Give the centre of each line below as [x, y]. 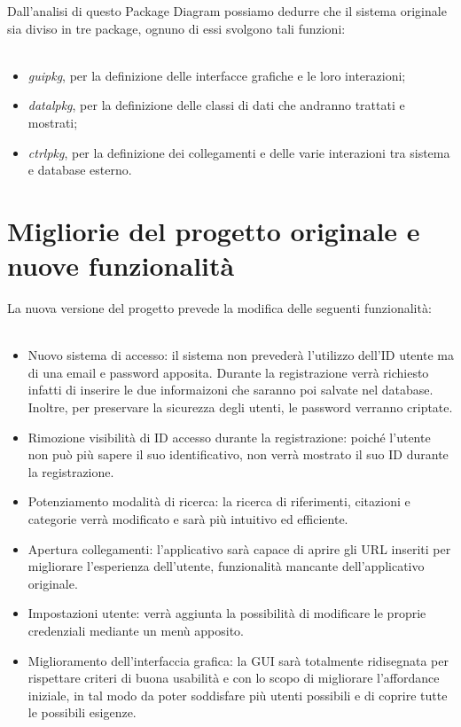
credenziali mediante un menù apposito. [136, 630]
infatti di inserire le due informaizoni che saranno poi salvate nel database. [230, 390]
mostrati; [53, 122]
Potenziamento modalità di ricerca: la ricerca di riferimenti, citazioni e [219, 501]
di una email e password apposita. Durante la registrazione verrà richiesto [228, 372]
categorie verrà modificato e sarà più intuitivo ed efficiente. [188, 519]
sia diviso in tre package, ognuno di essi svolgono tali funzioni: [176, 28]
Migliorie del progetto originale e [214, 230]
